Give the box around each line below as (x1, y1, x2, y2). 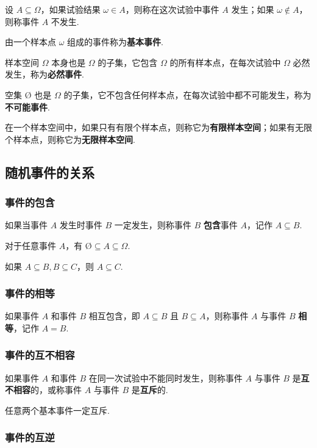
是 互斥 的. (131, 383, 168, 396)
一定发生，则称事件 (114, 219, 191, 231)
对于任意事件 (5, 239, 56, 251)
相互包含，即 (88, 309, 140, 322)
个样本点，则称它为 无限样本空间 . (5, 132, 135, 145)
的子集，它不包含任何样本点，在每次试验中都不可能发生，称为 (63, 88, 312, 101)
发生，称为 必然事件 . (5, 68, 84, 81)
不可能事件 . (5, 100, 50, 113)
